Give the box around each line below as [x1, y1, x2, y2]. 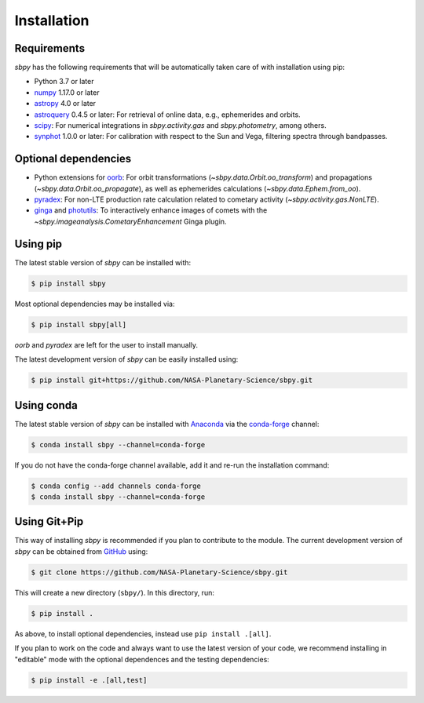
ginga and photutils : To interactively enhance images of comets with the [34, 206, 268, 215]
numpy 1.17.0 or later [34, 87, 100, 97]
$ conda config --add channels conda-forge [31, 481, 202, 490]
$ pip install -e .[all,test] [31, 676, 148, 684]
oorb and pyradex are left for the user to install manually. [14, 340, 199, 349]
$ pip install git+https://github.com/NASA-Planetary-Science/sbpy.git [31, 376, 313, 384]
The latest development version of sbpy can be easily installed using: [14, 355, 239, 364]
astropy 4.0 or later [34, 99, 97, 108]
